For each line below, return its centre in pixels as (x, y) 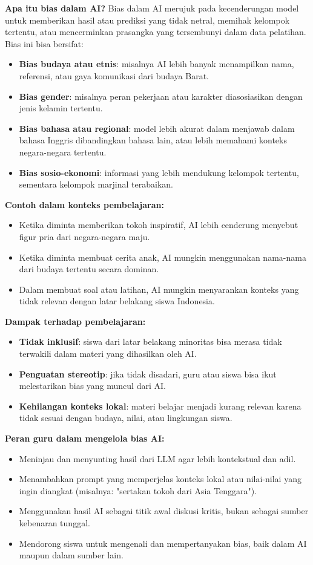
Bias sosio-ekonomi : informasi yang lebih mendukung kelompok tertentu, (159, 172)
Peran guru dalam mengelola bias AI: (85, 438)
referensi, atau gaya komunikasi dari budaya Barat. (114, 75)
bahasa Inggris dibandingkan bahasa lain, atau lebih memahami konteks (153, 140)
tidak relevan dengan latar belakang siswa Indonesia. (117, 301)
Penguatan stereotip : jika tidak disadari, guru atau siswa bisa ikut (148, 374)
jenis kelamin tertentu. (61, 108)
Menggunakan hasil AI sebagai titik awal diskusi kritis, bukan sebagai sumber (164, 511)
